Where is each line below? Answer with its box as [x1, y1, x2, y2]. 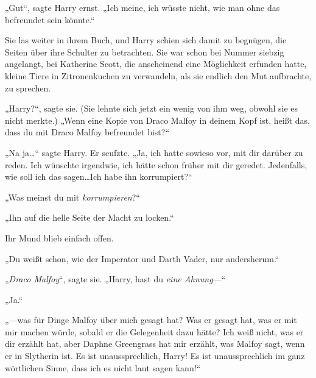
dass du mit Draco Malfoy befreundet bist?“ [5, 126, 170, 138]
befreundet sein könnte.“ [5, 13, 95, 26]
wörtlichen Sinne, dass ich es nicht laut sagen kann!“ [5, 361, 201, 374]
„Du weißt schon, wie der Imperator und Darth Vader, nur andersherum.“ [5, 252, 279, 265]
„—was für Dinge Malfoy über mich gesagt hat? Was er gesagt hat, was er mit [5, 313, 297, 326]
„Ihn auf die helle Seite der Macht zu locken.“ [5, 211, 174, 224]
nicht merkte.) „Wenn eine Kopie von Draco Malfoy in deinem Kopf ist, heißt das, [5, 113, 310, 126]
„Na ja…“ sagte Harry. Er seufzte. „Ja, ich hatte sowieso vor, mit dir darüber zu [5, 146, 303, 159]
